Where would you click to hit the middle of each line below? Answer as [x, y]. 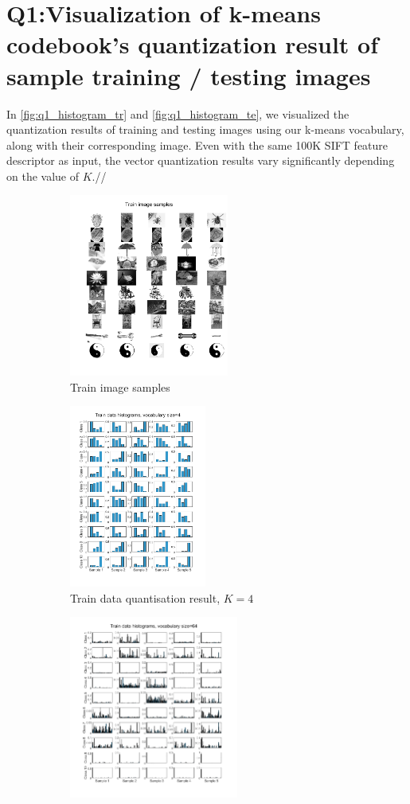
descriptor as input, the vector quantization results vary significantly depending [201, 160]
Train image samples [120, 386]
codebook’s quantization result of [193, 44]
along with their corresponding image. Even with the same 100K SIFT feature [197, 144]
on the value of [43, 176]
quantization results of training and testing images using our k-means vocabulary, [205, 129]
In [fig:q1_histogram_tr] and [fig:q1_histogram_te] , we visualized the [178, 113]
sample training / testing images [189, 75]
